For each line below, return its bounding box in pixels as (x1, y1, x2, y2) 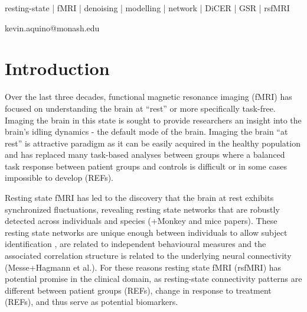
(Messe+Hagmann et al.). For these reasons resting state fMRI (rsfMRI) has (5, 261, 282, 273)
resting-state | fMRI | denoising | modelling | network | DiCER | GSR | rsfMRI (5, 2, 290, 14)
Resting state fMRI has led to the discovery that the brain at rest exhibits (5, 191, 274, 204)
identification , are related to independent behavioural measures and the (5, 238, 266, 250)
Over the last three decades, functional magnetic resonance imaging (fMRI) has (5, 90, 292, 103)
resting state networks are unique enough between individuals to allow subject (5, 226, 288, 238)
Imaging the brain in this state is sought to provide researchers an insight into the (5, 113, 302, 126)
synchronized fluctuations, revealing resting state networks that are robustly (5, 203, 280, 215)
